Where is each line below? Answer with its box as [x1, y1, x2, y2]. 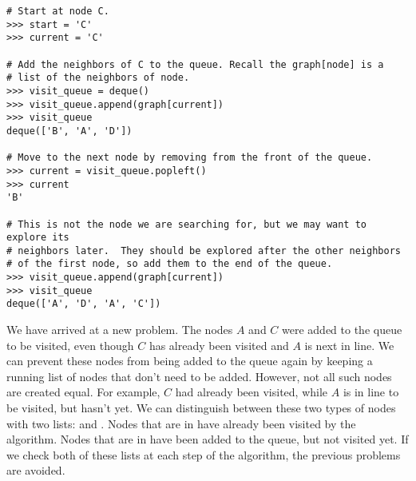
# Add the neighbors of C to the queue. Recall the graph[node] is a [6, 58, 384, 70]
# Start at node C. [6, 6, 109, 17]
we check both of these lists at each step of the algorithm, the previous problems [6, 446, 401, 463]
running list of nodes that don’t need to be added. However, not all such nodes [6, 368, 392, 384]
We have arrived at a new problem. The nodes [6, 321, 233, 338]
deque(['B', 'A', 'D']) [6, 125, 133, 137]
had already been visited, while [175, 384, 328, 400]
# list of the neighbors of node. [6, 72, 190, 84]
